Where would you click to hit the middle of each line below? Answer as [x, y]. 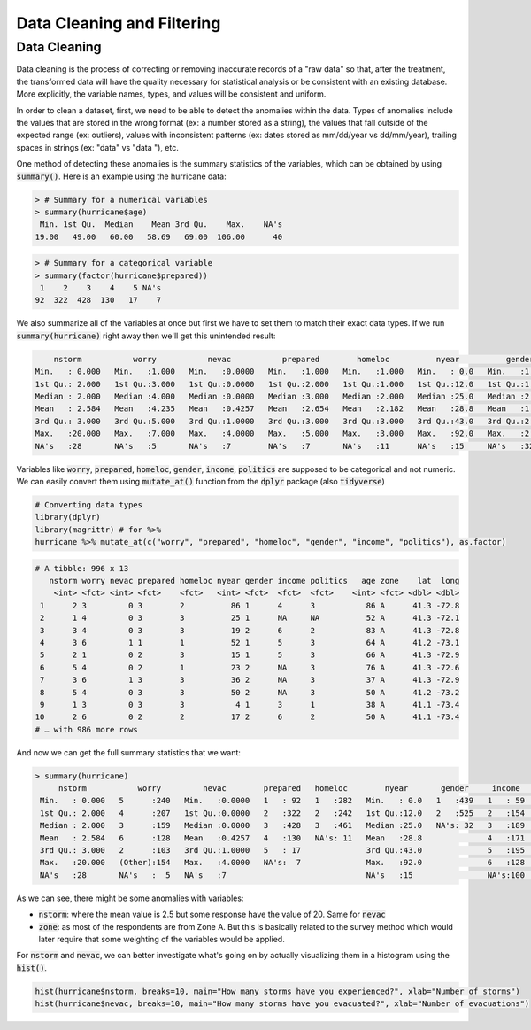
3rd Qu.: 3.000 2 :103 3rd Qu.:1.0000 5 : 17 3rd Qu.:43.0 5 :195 [283, 851]
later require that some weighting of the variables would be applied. [162, 939]
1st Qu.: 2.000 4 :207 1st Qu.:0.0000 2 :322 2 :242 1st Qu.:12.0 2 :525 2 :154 [283, 813]
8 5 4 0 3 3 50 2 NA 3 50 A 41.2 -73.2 [250, 692]
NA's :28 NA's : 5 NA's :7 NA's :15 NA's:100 [283, 875]
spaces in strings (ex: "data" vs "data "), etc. [97, 147]
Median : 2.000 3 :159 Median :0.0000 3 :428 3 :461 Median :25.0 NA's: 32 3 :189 [283, 825]
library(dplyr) [68, 517]
